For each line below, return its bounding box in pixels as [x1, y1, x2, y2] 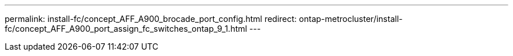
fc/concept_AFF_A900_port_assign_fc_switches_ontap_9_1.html [5, 24, 247, 33]
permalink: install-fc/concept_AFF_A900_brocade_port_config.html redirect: [5, 14, 297, 24]
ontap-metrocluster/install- [299, 14, 403, 24]
